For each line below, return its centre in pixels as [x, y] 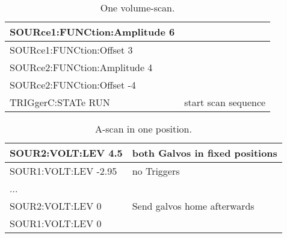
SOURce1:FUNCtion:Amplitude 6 [92, 32]
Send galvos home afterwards [193, 206]
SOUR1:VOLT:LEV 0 [56, 223]
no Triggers [156, 171]
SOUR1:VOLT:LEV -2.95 [63, 171]
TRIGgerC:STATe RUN [60, 102]
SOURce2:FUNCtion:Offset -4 [73, 85]
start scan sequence [225, 102]
